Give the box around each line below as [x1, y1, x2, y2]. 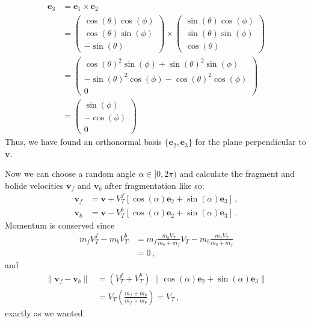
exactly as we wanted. [5, 306, 85, 319]
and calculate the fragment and [179, 167, 295, 180]
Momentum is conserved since [5, 219, 115, 232]
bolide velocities [5, 179, 64, 191]
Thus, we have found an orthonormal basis [5, 135, 162, 148]
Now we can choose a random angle [5, 167, 136, 180]
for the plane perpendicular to [195, 135, 306, 148]
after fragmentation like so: [105, 179, 205, 191]
